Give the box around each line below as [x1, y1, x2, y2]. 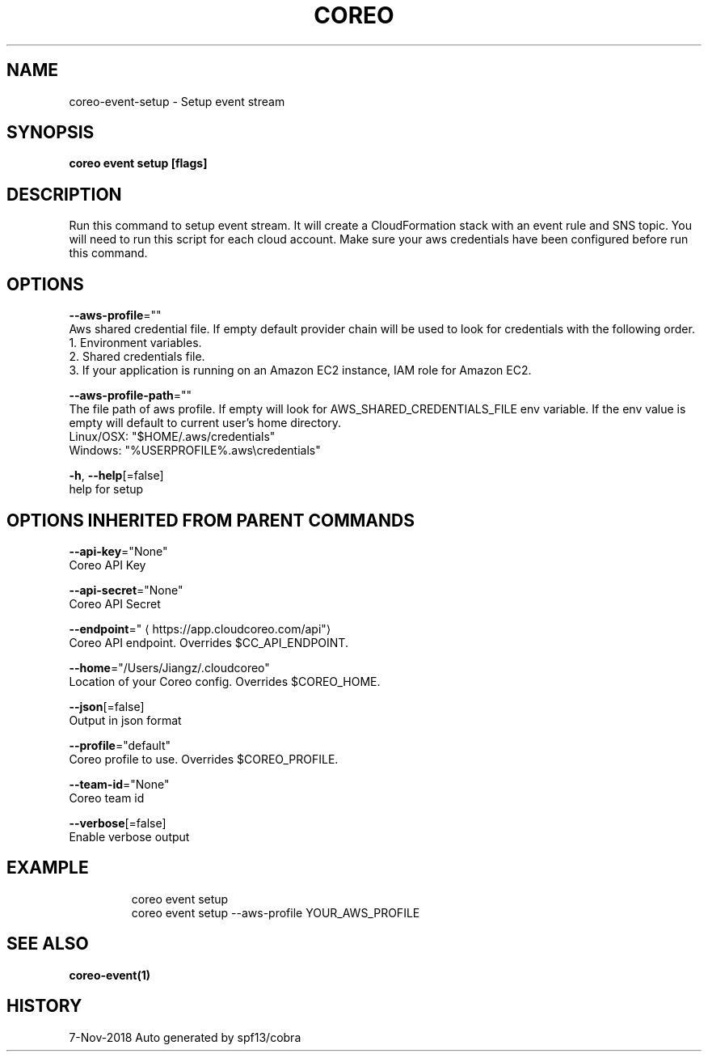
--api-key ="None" [69, 544, 168, 558]
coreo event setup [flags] [69, 156, 208, 171]
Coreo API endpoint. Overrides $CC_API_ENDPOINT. [69, 635, 348, 650]
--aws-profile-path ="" [69, 388, 192, 403]
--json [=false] [69, 699, 145, 713]
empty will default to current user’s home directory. [69, 416, 342, 430]
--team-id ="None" [69, 777, 170, 791]
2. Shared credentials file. [69, 349, 205, 364]
